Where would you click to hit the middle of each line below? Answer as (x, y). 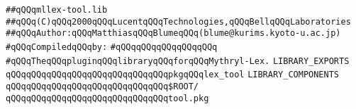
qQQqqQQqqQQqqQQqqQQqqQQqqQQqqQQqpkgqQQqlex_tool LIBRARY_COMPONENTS (172, 75)
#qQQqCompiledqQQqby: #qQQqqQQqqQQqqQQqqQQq (112, 47)
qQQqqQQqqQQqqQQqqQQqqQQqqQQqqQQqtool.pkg (107, 98)
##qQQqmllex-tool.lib (57, 10)
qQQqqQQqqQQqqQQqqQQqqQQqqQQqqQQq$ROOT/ (102, 86)
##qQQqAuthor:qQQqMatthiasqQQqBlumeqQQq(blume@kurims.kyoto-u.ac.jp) (173, 33)
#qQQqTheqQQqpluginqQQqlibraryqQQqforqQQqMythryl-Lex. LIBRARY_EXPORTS (178, 61)
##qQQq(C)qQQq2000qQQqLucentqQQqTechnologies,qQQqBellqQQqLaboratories (178, 21)
